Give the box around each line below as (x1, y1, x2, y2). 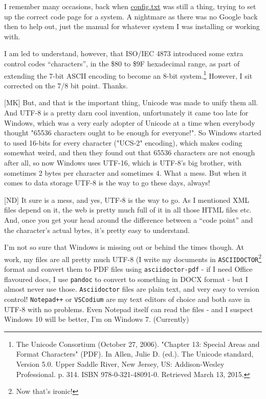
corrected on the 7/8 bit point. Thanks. (4, 80, 128, 90)
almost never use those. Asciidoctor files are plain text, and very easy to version (4, 284, 259, 294)
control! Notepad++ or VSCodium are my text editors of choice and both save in (4, 294, 250, 304)
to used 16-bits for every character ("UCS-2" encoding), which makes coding (4, 137, 242, 148)
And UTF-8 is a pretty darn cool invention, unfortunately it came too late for (4, 107, 249, 118)
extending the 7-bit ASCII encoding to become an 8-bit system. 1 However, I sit (4, 68, 253, 81)
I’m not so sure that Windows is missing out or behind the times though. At (4, 242, 244, 252)
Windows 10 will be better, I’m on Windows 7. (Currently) (4, 314, 189, 324)
